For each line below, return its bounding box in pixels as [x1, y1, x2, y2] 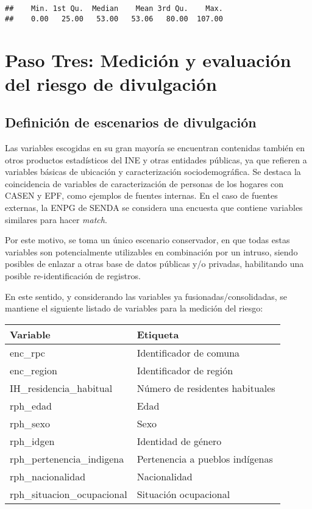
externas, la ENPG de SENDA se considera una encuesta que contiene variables [5, 201, 303, 214]
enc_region [10, 363, 57, 377]
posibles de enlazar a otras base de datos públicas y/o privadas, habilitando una [5, 257, 304, 270]
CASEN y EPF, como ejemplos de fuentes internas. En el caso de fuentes [5, 189, 278, 202]
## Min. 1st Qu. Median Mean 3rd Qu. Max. [5, 4, 223, 13]
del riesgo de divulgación [5, 71, 217, 96]
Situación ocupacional [136, 486, 230, 501]
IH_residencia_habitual [10, 380, 113, 395]
